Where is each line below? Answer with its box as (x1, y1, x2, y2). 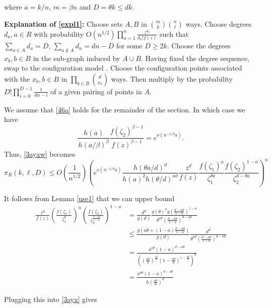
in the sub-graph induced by (33, 52, 120, 63)
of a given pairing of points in (50, 86, 142, 96)
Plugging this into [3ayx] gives (4, 293, 97, 304)
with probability (34, 28, 84, 39)
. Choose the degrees (167, 40, 231, 50)
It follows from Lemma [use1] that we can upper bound (4, 193, 175, 203)
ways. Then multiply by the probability (111, 73, 233, 84)
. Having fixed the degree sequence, (141, 52, 249, 63)
